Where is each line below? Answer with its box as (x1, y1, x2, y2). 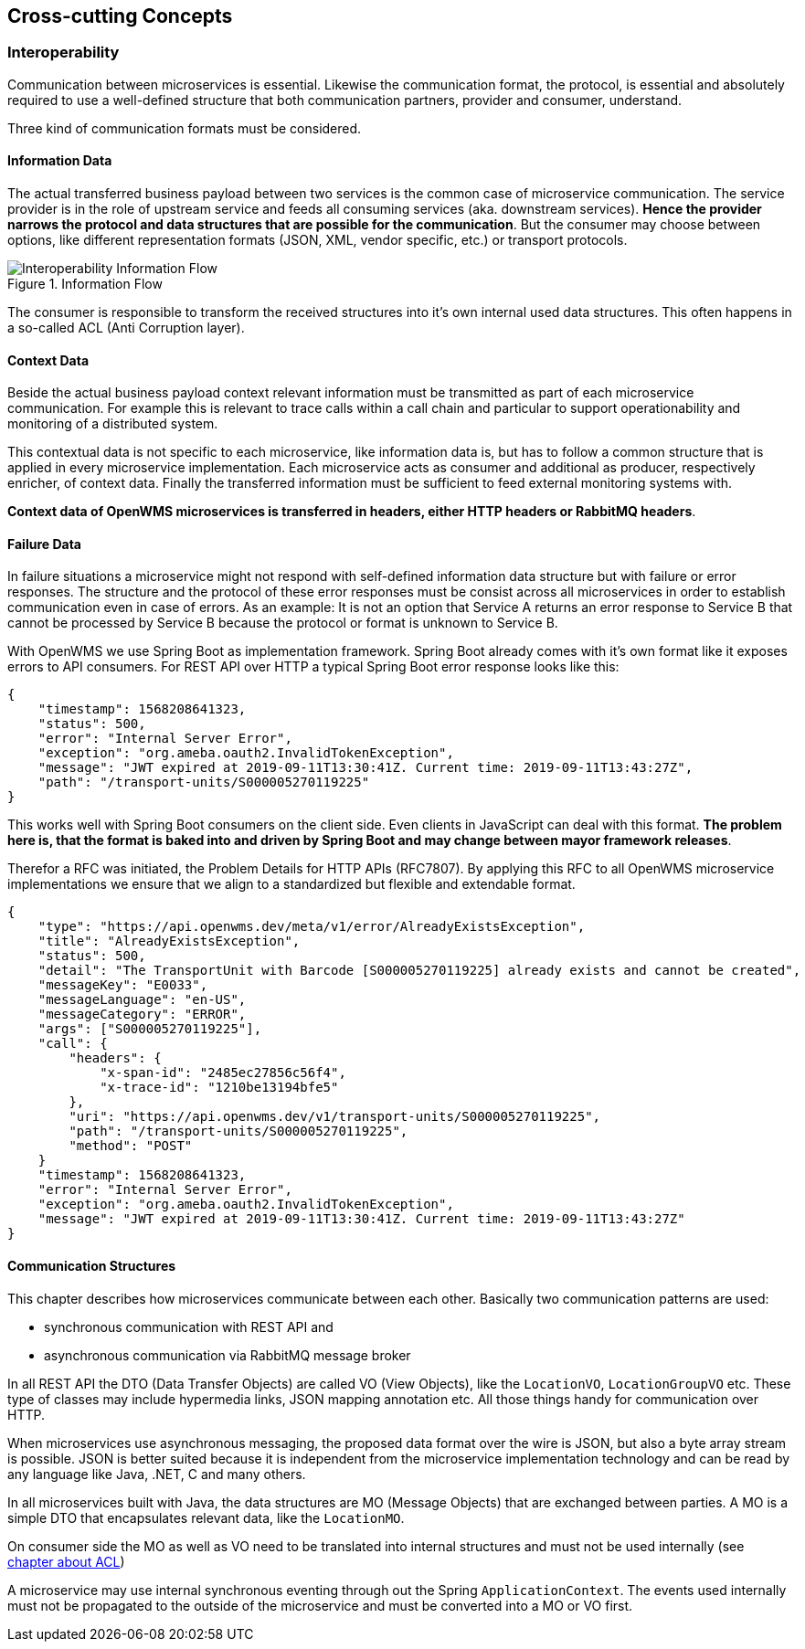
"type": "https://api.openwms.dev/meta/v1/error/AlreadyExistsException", (37, 919, 586, 935)
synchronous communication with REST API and (44, 1318, 334, 1335)
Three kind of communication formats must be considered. (7, 120, 362, 136)
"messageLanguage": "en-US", (37, 992, 247, 1008)
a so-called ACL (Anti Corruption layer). (7, 320, 245, 336)
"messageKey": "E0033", (37, 978, 208, 993)
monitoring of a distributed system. (7, 416, 218, 432)
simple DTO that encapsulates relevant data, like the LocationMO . (7, 1509, 405, 1526)
